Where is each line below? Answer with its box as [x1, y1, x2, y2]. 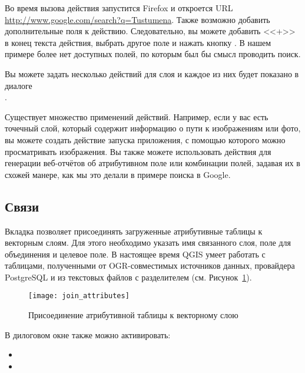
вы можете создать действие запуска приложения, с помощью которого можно [5, 133, 286, 146]
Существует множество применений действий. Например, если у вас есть [5, 110, 268, 123]
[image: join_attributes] [28, 292, 130, 301]
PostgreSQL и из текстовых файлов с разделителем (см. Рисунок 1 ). [5, 270, 252, 283]
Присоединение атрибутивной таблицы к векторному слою [28, 309, 238, 321]
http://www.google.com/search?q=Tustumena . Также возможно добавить [5, 13, 270, 25]
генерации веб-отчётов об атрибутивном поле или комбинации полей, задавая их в [5, 157, 300, 169]
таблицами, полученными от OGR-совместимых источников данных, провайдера [5, 259, 295, 272]
